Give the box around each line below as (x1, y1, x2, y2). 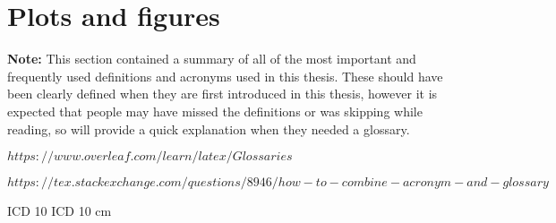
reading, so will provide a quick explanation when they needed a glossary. (7, 119, 410, 138)
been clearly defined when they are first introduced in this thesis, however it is (7, 84, 438, 103)
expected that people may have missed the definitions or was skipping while (7, 101, 423, 120)
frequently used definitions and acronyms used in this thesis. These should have (7, 66, 443, 85)
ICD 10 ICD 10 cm (7, 202, 112, 220)
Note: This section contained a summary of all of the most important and (7, 49, 416, 68)
